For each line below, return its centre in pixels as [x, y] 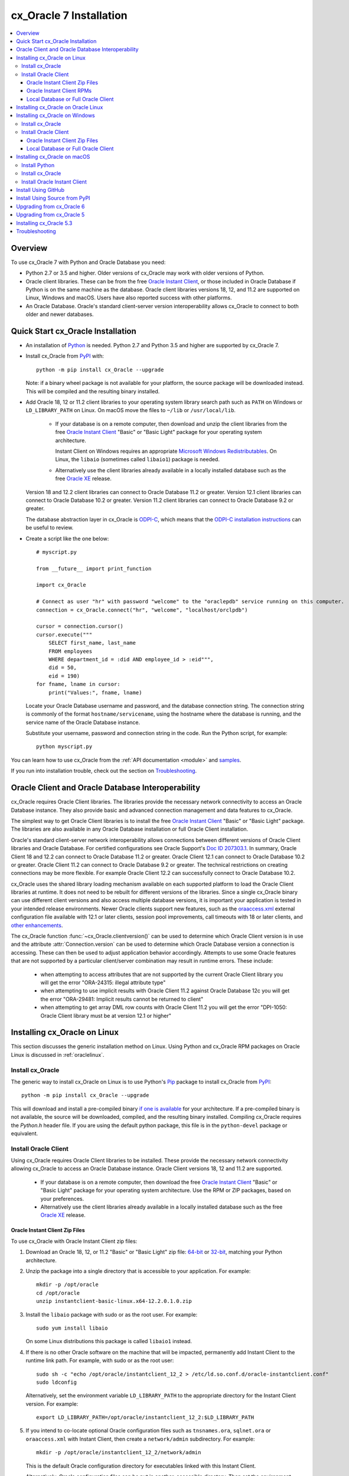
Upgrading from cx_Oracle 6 [50, 206]
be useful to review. [50, 528]
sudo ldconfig [56, 1382]
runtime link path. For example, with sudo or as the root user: [100, 1360]
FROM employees [70, 651]
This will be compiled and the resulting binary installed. [93, 391]
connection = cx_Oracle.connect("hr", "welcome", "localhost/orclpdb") [142, 610]
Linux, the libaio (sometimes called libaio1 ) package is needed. [137, 459]
